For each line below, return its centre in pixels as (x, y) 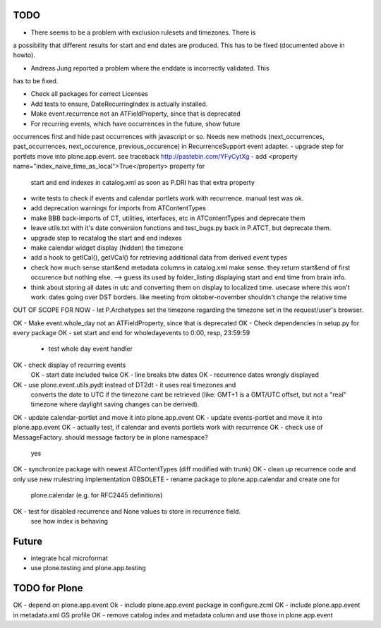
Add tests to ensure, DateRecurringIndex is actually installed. (119, 104)
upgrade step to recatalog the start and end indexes (106, 238)
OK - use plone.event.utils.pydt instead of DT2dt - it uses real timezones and (125, 385)
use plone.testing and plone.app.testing (88, 568)
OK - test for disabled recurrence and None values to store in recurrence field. (127, 511)
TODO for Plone (48, 588)
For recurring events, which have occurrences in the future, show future (135, 123)
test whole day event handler (91, 349)
